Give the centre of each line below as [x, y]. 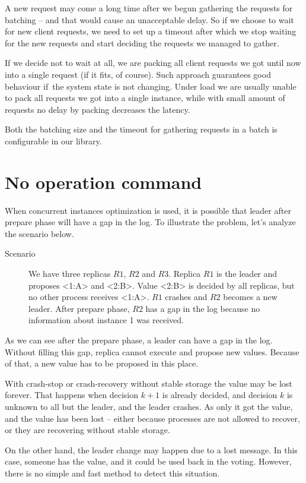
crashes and [186, 297]
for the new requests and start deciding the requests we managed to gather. [142, 42]
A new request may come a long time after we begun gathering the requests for [149, 8]
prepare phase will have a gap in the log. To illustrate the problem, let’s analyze [150, 222]
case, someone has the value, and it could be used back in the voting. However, [148, 461]
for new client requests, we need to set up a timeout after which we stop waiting [151, 31]
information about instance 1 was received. [106, 320]
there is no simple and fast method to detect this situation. [112, 473]
